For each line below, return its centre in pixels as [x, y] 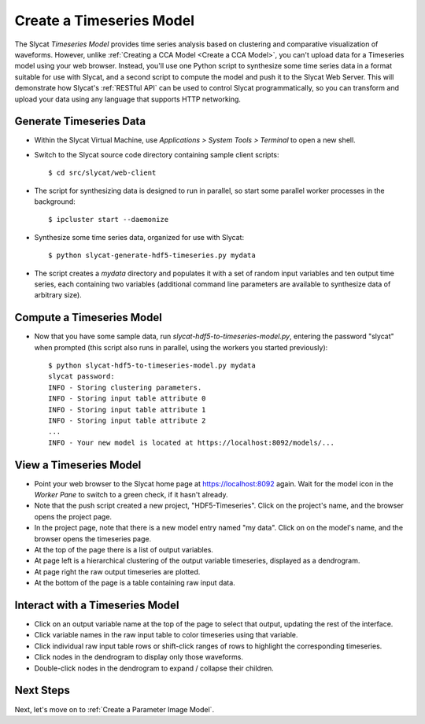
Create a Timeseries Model [104, 20]
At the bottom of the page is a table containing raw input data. [135, 583]
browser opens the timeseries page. [93, 538]
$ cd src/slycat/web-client [102, 173]
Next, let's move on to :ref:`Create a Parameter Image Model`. [115, 709]
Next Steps [42, 691]
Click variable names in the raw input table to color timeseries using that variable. [166, 635]
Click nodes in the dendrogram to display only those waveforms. [139, 657]
